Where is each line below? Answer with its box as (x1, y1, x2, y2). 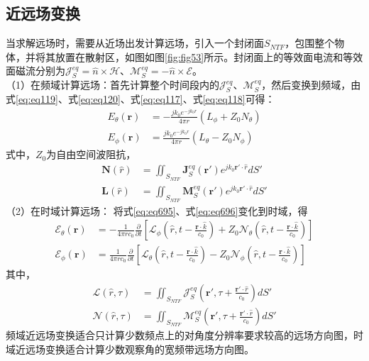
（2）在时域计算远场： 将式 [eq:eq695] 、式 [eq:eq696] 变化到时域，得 (6, 203, 308, 218)
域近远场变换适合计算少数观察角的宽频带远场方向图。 (6, 341, 254, 356)
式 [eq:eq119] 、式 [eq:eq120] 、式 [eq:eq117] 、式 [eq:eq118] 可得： (6, 91, 275, 106)
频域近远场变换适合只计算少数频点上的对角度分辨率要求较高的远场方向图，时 (6, 328, 363, 343)
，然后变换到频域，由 (261, 77, 361, 92)
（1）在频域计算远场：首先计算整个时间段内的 (6, 77, 219, 92)
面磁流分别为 (6, 63, 65, 78)
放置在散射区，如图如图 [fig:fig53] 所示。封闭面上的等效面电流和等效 (55, 49, 363, 64)
